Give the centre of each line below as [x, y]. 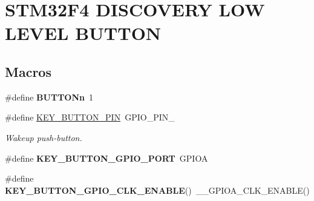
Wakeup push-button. [44, 137]
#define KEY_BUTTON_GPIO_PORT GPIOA [106, 158]
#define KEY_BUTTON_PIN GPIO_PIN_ [90, 117]
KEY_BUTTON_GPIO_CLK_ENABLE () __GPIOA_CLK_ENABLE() [157, 190]
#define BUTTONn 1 [49, 97]
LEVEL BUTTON [83, 33]
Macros [28, 71]
